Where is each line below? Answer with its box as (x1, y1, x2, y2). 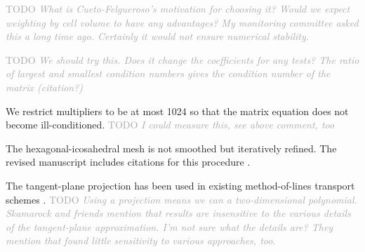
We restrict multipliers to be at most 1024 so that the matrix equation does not (6, 103, 349, 118)
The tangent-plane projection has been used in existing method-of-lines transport (6, 178, 355, 192)
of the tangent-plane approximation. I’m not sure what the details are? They (6, 219, 333, 234)
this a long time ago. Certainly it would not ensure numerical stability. (6, 29, 310, 44)
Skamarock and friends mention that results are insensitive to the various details (6, 206, 351, 220)
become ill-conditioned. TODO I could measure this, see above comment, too (6, 117, 335, 132)
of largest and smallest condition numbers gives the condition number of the (6, 66, 331, 81)
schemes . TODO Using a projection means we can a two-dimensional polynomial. (6, 192, 357, 206)
